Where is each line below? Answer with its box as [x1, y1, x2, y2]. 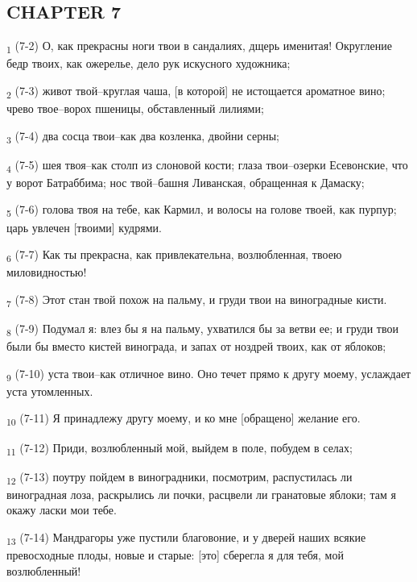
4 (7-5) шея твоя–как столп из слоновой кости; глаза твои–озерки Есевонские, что [6, 156, 408, 175]
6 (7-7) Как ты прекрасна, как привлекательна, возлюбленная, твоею [6, 246, 342, 264]
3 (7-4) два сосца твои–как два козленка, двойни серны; [6, 127, 279, 146]
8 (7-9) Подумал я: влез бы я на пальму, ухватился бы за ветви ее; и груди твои [6, 320, 398, 339]
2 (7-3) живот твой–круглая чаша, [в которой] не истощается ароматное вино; [6, 81, 386, 101]
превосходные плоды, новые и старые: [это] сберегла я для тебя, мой [6, 547, 344, 563]
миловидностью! [6, 264, 87, 281]
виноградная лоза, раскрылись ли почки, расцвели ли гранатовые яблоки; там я [6, 485, 396, 502]
